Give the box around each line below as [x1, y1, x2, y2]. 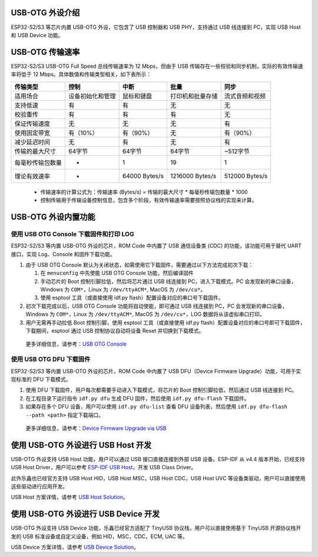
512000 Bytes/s [224, 171, 268, 180]
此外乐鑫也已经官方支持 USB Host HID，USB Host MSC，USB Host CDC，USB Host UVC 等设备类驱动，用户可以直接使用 [11, 475, 306, 482]
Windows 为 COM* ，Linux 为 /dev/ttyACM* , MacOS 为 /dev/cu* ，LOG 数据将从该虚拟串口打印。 [25, 311, 265, 318]
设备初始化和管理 [68, 92, 116, 100]
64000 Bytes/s [122, 171, 164, 180]
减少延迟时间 [14, 138, 50, 146]
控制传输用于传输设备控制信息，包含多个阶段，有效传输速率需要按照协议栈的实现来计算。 [40, 196, 257, 203]
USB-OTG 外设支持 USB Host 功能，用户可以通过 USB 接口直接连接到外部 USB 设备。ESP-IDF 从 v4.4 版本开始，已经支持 [11, 455, 305, 462]
